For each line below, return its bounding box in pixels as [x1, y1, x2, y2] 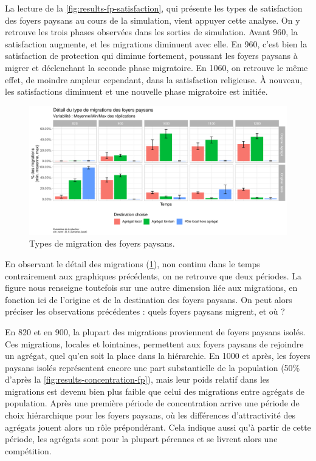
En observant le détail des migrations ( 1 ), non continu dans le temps [5, 257, 260, 270]
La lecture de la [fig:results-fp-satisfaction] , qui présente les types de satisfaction [5, 2, 303, 14]
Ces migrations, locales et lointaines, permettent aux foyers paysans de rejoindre [5, 337, 304, 350]
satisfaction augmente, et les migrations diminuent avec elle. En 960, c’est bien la [5, 37, 307, 50]
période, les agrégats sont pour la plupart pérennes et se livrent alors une [5, 432, 278, 445]
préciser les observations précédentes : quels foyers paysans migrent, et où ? [5, 305, 285, 318]
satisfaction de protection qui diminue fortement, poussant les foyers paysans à [5, 49, 298, 62]
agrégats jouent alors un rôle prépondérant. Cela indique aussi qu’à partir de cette [5, 420, 311, 433]
